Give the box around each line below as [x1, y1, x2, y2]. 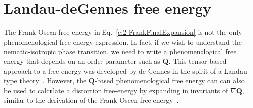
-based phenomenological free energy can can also [94, 75, 245, 86]
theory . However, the [19, 75, 87, 86]
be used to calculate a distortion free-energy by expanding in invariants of [4, 85, 228, 95]
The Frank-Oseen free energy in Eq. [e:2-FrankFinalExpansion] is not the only [4, 27, 242, 37]
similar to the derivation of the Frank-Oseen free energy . [4, 95, 179, 105]
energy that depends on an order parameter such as [4, 55, 160, 66]
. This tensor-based [168, 55, 227, 66]
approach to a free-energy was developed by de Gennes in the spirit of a [4, 65, 222, 76]
